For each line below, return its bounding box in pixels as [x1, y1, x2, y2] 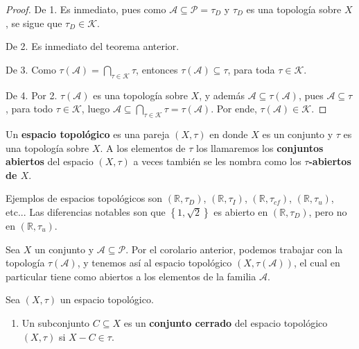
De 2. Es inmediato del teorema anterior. [6, 39, 179, 53]
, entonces [136, 62, 178, 76]
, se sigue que [6, 15, 62, 30]
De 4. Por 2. [6, 87, 58, 102]
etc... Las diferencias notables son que [6, 204, 166, 219]
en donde [209, 126, 248, 141]
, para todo [6, 101, 53, 116]
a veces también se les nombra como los [133, 154, 301, 169]
